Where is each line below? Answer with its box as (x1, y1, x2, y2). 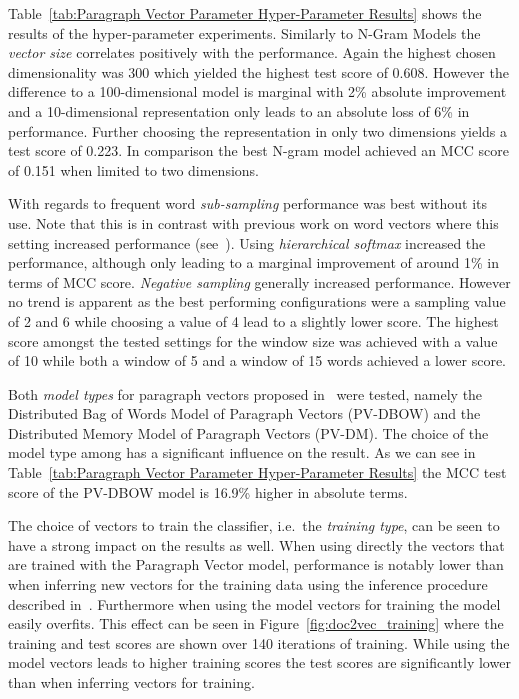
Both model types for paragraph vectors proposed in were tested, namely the (8, 383, 483, 404)
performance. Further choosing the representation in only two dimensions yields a (8, 120, 507, 141)
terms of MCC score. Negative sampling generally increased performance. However (8, 271, 511, 292)
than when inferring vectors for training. (8, 672, 255, 692)
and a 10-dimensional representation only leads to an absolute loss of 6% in (8, 100, 470, 121)
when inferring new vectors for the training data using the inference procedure (8, 574, 488, 595)
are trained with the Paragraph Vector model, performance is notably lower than (8, 554, 504, 575)
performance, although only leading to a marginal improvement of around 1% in (8, 252, 500, 273)
